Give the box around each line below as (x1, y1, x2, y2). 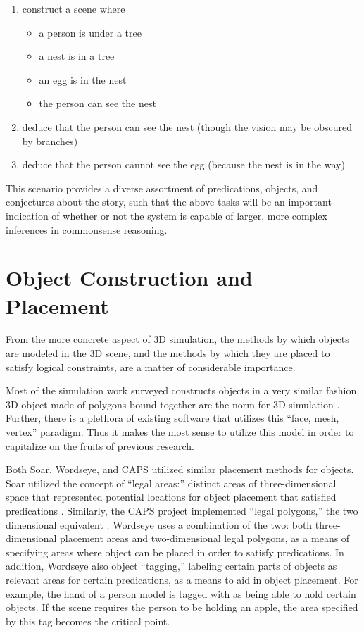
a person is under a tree (39, 25, 142, 39)
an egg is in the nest (39, 72, 127, 87)
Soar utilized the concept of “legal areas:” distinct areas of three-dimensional (6, 475, 337, 490)
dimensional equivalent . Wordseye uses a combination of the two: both (6, 517, 313, 532)
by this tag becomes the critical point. (6, 613, 170, 628)
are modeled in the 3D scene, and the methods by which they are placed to (6, 346, 330, 361)
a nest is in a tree (39, 49, 115, 63)
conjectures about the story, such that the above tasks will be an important (6, 194, 332, 209)
